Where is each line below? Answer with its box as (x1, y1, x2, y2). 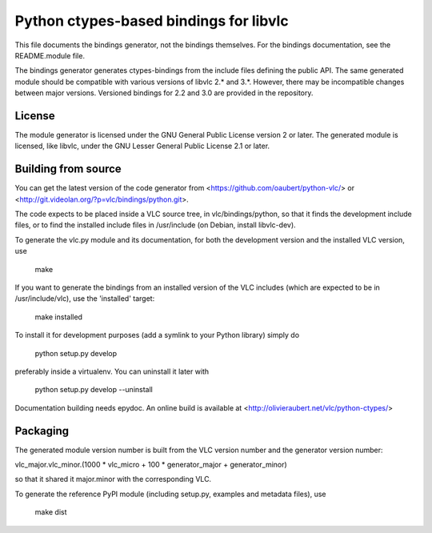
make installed (34, 312, 83, 322)
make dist (34, 507, 67, 517)
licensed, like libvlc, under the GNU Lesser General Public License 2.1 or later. (14, 141, 270, 151)
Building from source (14, 162, 122, 176)
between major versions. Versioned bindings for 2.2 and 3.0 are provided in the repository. (14, 88, 314, 98)
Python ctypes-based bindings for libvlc (14, 12, 289, 30)
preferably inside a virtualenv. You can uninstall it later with (14, 367, 210, 376)
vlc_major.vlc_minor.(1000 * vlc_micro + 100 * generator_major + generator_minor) (14, 460, 287, 470)
